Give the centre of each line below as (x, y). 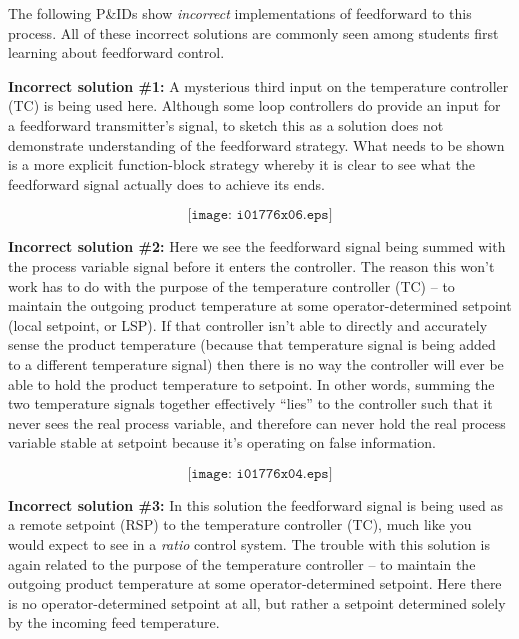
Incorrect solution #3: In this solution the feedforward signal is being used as (256, 504)
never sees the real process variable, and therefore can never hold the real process (257, 422)
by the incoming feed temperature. (114, 622)
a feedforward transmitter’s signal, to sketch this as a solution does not (226, 124)
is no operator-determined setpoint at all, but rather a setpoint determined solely (257, 602)
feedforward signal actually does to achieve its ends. (166, 183)
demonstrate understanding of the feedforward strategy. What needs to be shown (256, 144)
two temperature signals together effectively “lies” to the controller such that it (250, 403)
